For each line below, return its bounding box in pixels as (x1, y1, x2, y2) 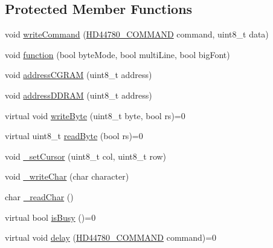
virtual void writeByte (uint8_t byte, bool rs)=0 (5, 109, 185, 122)
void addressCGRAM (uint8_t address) (5, 68, 152, 81)
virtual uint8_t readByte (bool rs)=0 (5, 129, 143, 142)
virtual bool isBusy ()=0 (5, 210, 96, 223)
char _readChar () (5, 190, 74, 203)
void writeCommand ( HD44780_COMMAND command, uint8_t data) (5, 28, 269, 41)
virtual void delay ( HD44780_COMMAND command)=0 (5, 231, 217, 244)
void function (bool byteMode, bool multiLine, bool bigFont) (5, 48, 230, 60)
